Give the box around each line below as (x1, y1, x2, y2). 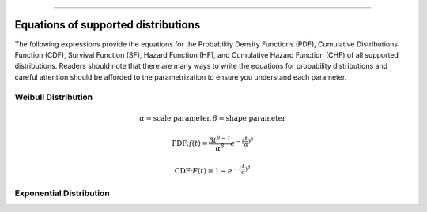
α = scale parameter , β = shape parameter (139, 114, 286, 123)
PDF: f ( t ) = (171, 139, 209, 148)
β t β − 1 (209, 135, 231, 145)
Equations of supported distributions (14, 18, 201, 32)
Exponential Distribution (14, 188, 110, 199)
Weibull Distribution (14, 91, 93, 102)
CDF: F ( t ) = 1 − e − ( (174, 166, 242, 176)
